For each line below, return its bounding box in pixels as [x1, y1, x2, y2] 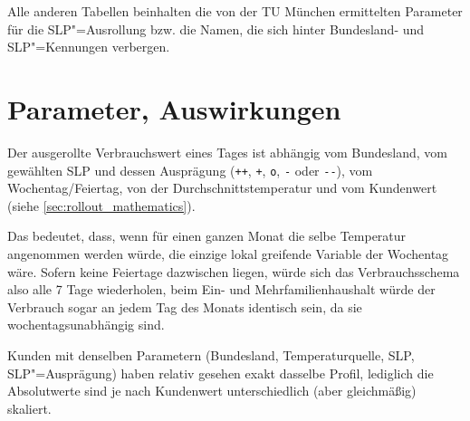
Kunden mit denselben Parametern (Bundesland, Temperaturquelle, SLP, [7, 345, 415, 364]
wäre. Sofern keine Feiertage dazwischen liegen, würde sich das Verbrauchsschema [7, 262, 460, 281]
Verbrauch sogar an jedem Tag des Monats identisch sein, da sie [7, 297, 362, 316]
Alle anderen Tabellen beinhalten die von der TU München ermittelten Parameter [7, 2, 463, 20]
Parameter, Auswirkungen [7, 90, 341, 127]
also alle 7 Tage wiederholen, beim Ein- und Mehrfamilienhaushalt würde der [7, 280, 436, 299]
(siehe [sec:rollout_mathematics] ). [7, 196, 196, 215]
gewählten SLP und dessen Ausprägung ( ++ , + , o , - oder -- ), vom [7, 160, 373, 179]
